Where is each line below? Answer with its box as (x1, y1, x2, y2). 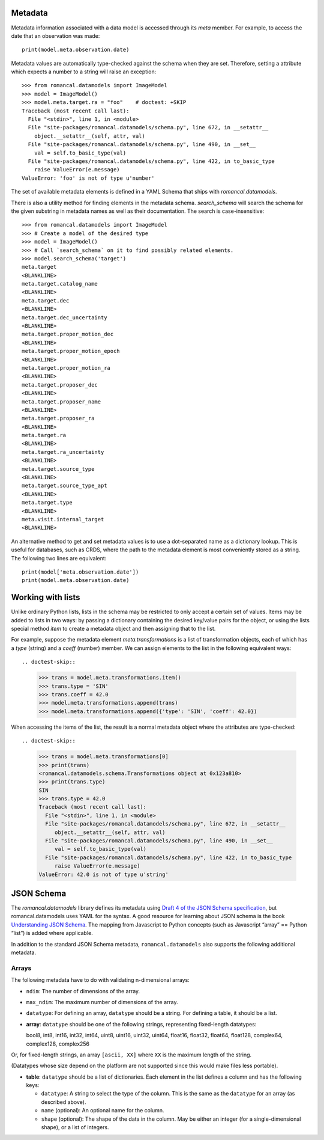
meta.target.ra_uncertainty (22, 449, 104, 455)
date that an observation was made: (11, 32, 100, 39)
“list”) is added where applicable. (11, 930, 93, 937)
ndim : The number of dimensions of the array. (26, 987, 140, 994)
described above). (41, 1098, 86, 1106)
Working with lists (11, 592, 80, 602)
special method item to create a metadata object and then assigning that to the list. (11, 625, 216, 633)
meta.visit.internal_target (22, 516, 104, 522)
